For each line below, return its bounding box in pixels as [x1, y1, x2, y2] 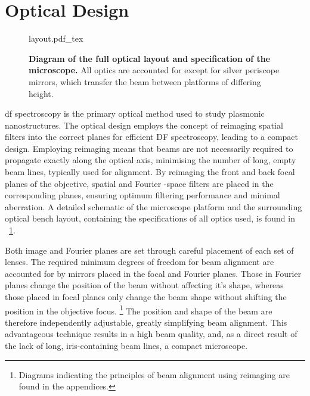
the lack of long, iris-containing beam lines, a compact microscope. [5, 339, 248, 352]
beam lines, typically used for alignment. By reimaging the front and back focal [5, 166, 295, 178]
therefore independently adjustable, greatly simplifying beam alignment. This [5, 316, 287, 328]
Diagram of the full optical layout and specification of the [29, 52, 271, 64]
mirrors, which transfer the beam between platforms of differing [29, 75, 261, 88]
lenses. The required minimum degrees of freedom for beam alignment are [5, 255, 274, 268]
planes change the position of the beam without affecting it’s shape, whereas [5, 279, 284, 291]
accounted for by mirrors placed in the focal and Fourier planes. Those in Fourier [5, 267, 302, 279]
